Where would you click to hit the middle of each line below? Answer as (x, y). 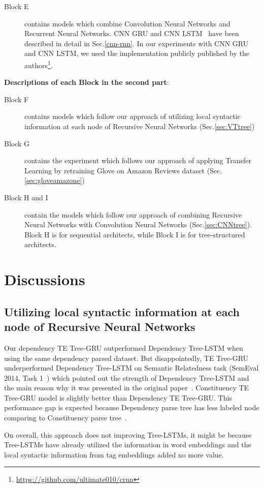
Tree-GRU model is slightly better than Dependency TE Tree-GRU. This (118, 397)
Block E (16, 6)
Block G (17, 143)
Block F (16, 99)
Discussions (45, 279)
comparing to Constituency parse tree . (65, 418)
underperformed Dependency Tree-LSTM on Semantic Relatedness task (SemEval (131, 368)
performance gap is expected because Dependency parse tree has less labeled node (132, 407)
